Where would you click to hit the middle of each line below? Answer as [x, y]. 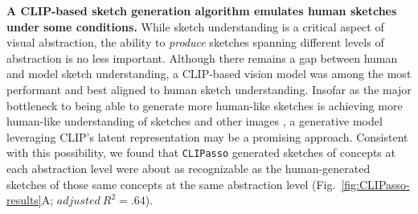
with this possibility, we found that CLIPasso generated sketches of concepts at [201, 152]
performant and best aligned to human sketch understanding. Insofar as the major [209, 89]
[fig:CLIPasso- [375, 184]
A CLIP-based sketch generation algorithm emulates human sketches [202, 10]
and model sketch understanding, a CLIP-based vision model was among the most [209, 74]
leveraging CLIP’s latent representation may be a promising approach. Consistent [207, 136]
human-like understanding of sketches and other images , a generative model [195, 121]
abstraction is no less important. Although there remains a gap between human [202, 58]
